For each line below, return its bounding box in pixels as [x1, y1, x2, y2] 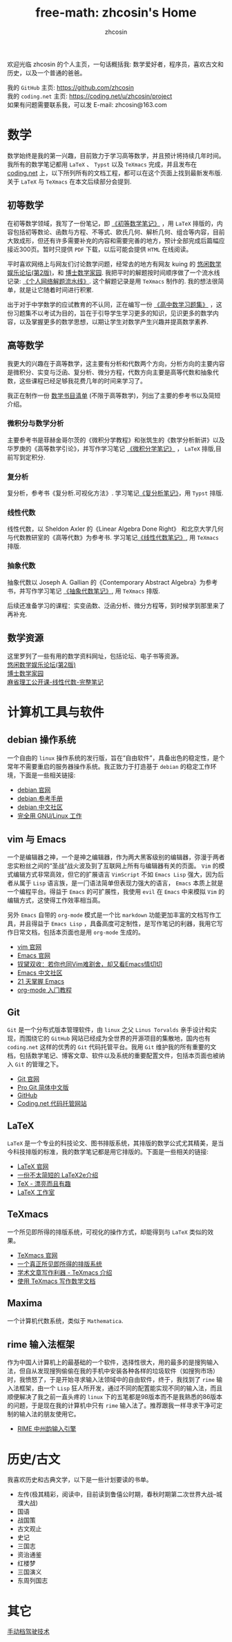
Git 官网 [17, 1075, 40, 1083]
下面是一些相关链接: [19, 771, 76, 779]
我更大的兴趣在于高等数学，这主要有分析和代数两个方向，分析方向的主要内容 [7, 359, 225, 367]
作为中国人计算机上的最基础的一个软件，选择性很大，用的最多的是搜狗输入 [7, 1358, 219, 1367]
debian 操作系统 [7, 734, 76, 746]
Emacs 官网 [17, 951, 50, 960]
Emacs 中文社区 [17, 968, 63, 977]
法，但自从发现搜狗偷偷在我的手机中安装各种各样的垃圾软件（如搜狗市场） [7, 1367, 219, 1375]
